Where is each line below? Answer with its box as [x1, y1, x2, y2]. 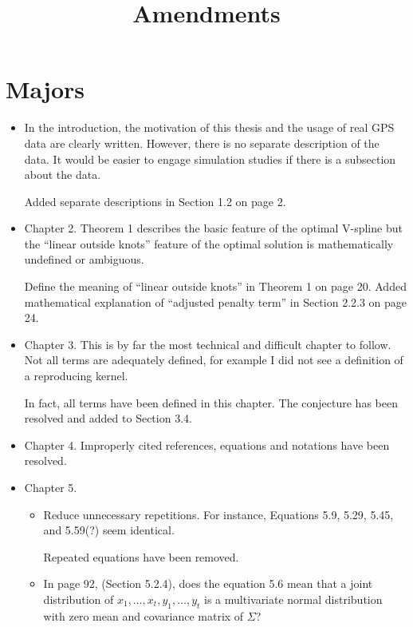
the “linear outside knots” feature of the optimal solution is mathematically [24, 235, 394, 252]
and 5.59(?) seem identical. [43, 522, 175, 538]
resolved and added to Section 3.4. [24, 410, 192, 427]
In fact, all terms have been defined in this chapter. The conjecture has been [24, 394, 398, 411]
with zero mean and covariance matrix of [43, 607, 244, 624]
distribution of [43, 590, 114, 607]
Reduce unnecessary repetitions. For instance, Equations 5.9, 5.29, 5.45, [43, 506, 394, 522]
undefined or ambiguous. [24, 251, 144, 268]
